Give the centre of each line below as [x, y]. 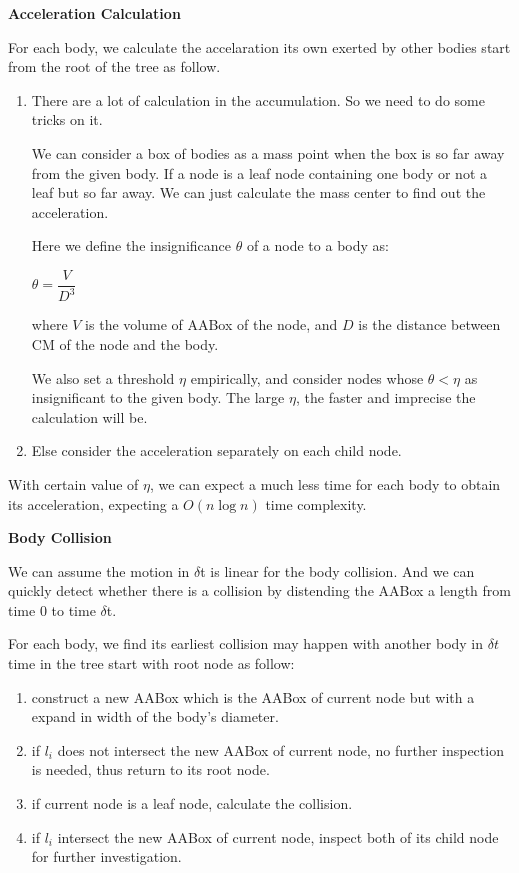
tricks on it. [67, 119]
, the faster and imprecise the [385, 397]
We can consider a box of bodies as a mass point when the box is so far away [268, 152]
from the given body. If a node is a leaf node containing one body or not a [259, 172]
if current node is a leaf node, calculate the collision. [192, 803]
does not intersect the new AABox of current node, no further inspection [280, 749]
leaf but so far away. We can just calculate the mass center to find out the [258, 192]
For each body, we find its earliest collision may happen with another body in [246, 643]
